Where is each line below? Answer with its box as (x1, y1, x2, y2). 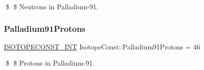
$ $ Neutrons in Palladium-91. (5, 1, 99, 11)
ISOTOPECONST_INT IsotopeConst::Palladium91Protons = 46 (4, 41, 201, 51)
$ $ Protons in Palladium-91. (5, 58, 95, 68)
